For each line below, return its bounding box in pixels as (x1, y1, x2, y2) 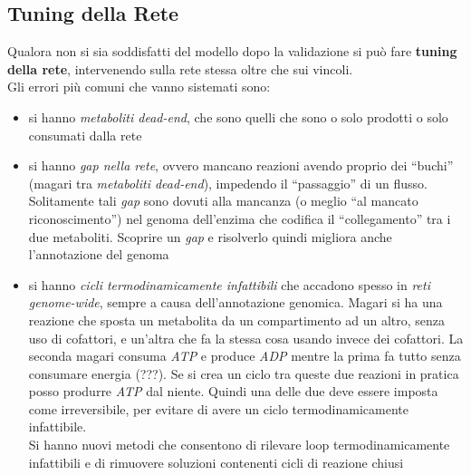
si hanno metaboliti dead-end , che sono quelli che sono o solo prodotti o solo (28, 107, 448, 126)
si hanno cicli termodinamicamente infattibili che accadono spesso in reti (28, 275, 430, 294)
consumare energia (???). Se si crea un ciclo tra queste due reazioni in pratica (28, 364, 459, 383)
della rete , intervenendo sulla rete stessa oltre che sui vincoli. (7, 59, 353, 78)
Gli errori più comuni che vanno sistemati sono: (7, 77, 271, 96)
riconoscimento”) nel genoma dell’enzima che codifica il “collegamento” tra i (28, 208, 451, 228)
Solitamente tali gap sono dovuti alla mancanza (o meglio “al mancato (28, 191, 418, 210)
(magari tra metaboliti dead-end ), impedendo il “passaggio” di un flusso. (28, 173, 428, 192)
